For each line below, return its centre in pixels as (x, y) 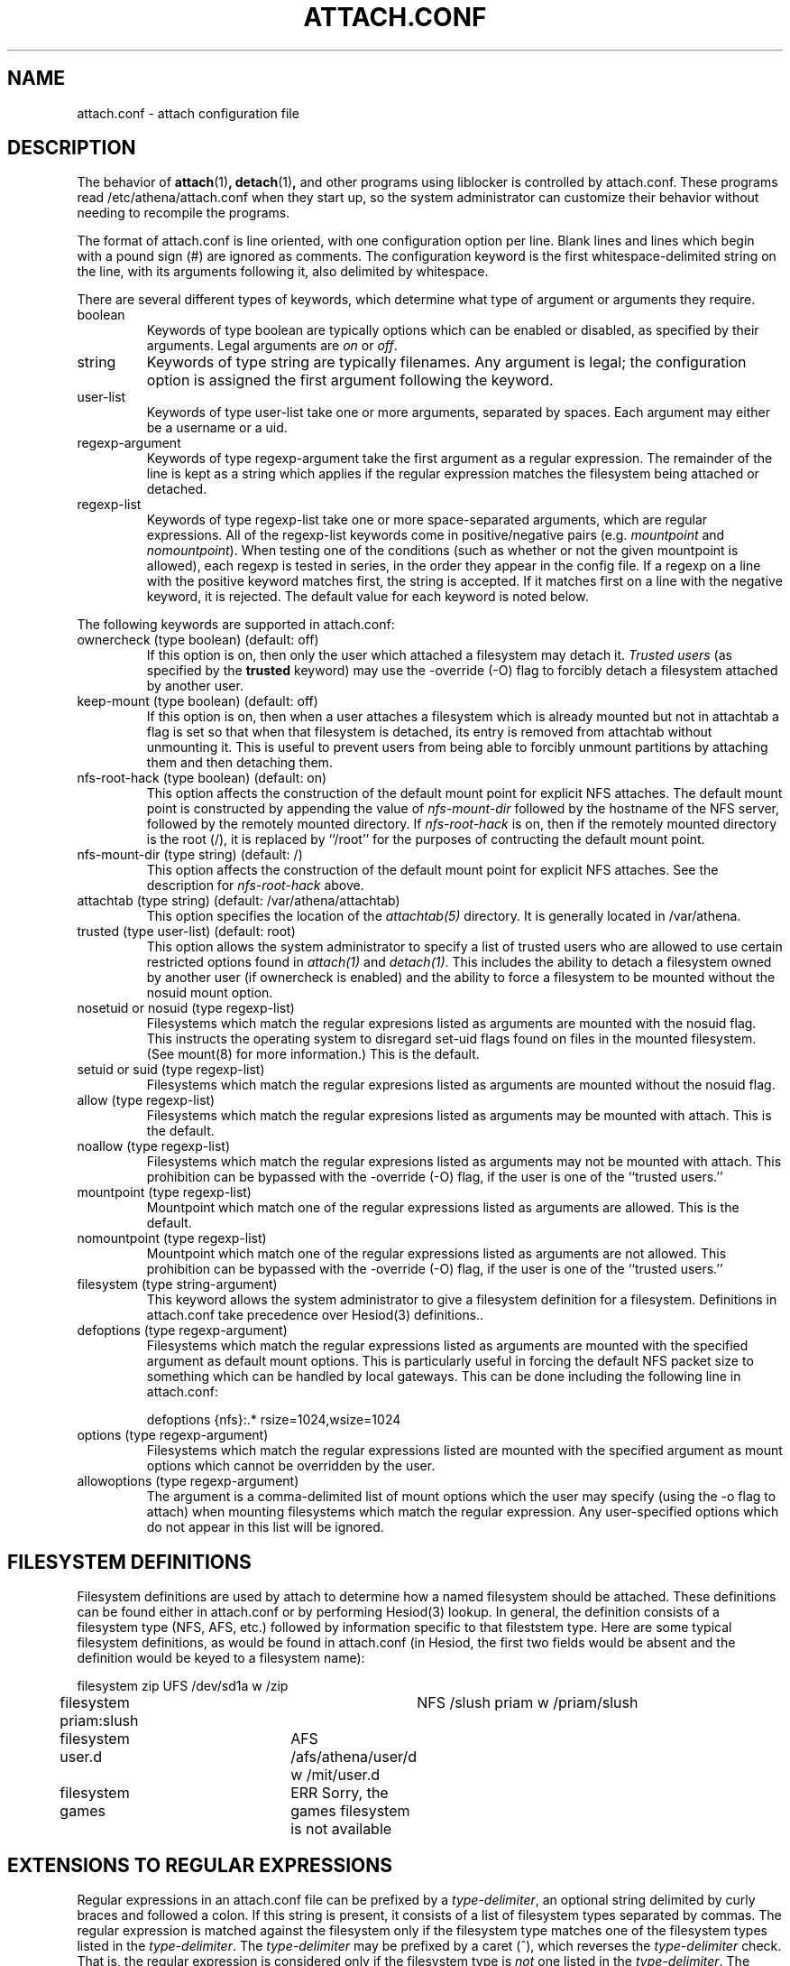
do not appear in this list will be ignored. (265, 1527)
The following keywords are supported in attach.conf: (236, 625)
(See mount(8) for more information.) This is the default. (313, 1054)
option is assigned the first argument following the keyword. (350, 380)
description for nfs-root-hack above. (255, 886)
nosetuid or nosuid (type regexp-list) (186, 1008)
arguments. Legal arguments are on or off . (272, 346)
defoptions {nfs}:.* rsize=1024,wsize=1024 (274, 1420)
